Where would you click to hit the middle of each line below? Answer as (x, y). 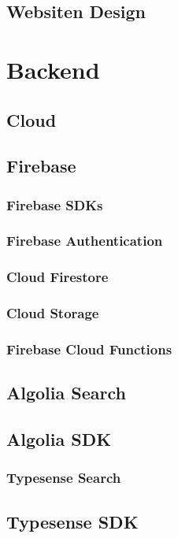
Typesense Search (64, 478)
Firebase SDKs (55, 204)
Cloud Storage (53, 313)
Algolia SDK (59, 439)
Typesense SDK (72, 521)
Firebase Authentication (85, 241)
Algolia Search (66, 393)
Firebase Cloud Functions (89, 349)
